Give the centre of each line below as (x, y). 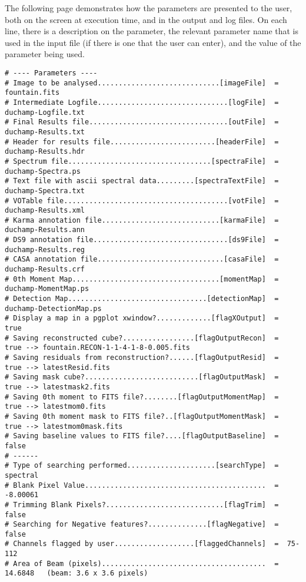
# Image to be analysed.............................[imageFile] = (142, 83)
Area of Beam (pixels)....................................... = (146, 563)
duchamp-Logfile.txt (45, 112)
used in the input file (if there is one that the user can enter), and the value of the (153, 42)
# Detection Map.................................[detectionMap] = (142, 299)
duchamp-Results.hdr (45, 152)
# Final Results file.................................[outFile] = (142, 122)
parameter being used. (45, 54)
